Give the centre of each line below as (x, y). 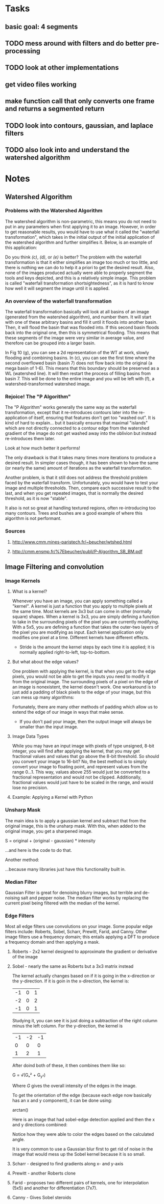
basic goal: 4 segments (42, 27)
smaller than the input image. (49, 727)
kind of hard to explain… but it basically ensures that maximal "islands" (76, 423)
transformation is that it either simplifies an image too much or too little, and (81, 262)
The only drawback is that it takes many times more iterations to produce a (81, 458)
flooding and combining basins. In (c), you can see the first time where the (80, 358)
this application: (21, 247)
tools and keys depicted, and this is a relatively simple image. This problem (81, 278)
